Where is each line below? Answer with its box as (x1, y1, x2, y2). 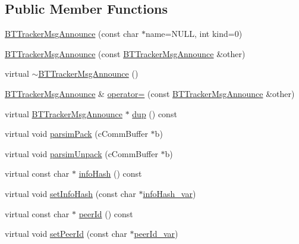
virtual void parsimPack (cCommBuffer (5, 127, 148, 140)
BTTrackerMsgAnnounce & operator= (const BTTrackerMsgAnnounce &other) (5, 87, 295, 99)
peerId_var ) (134, 227, 178, 240)
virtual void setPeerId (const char (5, 227, 127, 240)
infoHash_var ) (143, 187, 196, 199)
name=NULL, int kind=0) (145, 27, 243, 40)
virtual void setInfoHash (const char (5, 187, 136, 199)
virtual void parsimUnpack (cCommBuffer (5, 147, 158, 159)
